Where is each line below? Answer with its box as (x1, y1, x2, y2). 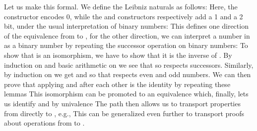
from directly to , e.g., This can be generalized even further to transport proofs (4, 108, 244, 118)
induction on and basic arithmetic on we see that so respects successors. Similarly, (4, 59, 254, 70)
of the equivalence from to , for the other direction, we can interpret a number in (4, 30, 250, 41)
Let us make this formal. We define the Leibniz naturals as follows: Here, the (4, 1, 238, 11)
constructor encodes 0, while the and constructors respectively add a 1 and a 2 (4, 11, 243, 21)
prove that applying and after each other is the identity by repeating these (4, 79, 231, 89)
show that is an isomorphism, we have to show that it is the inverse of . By (4, 49, 232, 60)
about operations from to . (4, 118, 85, 128)
